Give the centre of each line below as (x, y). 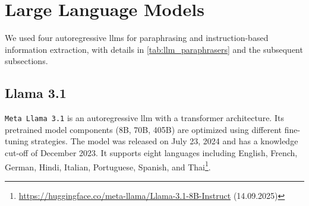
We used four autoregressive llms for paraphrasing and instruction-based (137, 38)
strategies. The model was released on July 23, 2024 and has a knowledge (165, 141)
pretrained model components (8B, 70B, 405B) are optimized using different (143, 129)
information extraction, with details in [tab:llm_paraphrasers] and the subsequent (154, 49)
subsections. (26, 61)
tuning (17, 141)
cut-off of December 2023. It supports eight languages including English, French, (151, 152)
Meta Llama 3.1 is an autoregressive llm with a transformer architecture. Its (144, 118)
